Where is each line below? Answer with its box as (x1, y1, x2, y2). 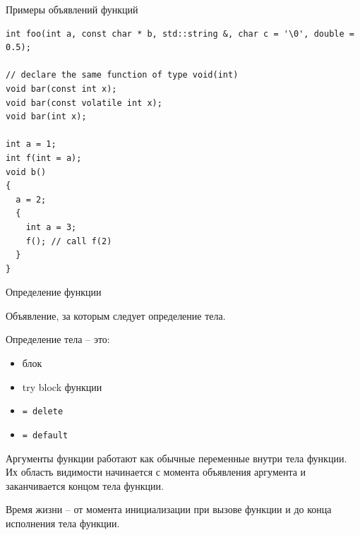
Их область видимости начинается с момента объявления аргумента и (6, 464, 306, 479)
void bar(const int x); (6, 83, 117, 94)
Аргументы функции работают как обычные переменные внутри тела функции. (6, 450, 347, 465)
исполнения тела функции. (6, 515, 120, 530)
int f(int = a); (6, 152, 82, 163)
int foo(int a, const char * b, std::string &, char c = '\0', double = (6, 28, 354, 39)
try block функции (22, 379, 102, 394)
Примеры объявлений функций (6, 2, 138, 16)
